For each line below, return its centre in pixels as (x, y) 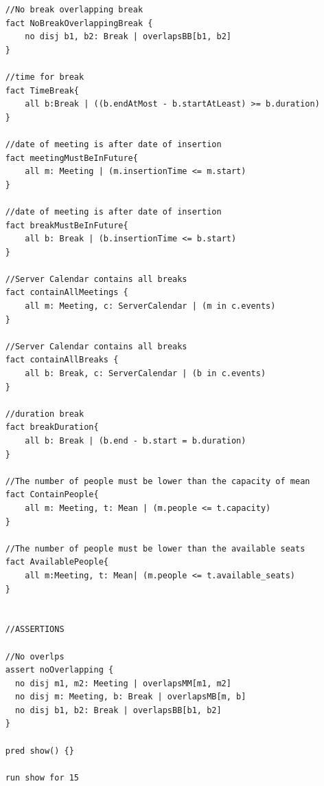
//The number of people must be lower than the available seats (155, 548)
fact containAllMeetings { (67, 293)
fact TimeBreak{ (42, 90)
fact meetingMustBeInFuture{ (71, 158)
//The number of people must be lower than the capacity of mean (158, 481)
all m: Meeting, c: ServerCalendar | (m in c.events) (150, 306)
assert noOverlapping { (59, 670)
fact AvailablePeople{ (57, 562)
